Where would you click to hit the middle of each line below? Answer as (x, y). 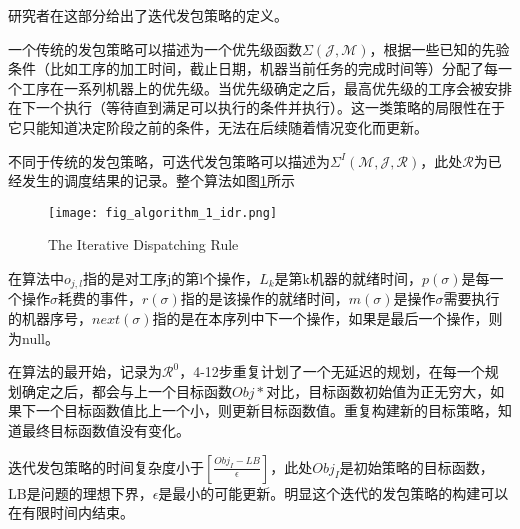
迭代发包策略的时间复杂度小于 (106, 466)
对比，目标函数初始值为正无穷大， (378, 390)
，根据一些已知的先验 (439, 48)
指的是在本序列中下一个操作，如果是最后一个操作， (320, 318)
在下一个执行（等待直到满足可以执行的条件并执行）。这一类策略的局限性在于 (256, 107)
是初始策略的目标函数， (416, 466)
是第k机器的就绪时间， (348, 278)
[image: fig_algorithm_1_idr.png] (163, 212)
